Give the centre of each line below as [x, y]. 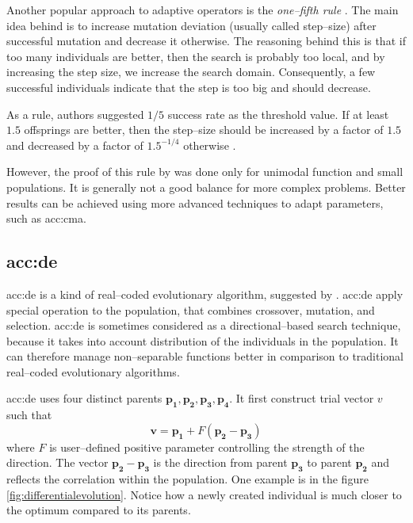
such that [29, 415]
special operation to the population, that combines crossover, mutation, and [191, 309]
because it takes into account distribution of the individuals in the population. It [203, 340]
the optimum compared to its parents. [99, 510]
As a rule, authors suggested [75, 114]
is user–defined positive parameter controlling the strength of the [207, 447]
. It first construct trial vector [302, 398]
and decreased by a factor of [75, 145]
